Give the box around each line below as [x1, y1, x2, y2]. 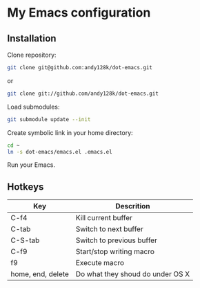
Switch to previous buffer [75, 235, 157, 245]
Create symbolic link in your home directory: [7, 128, 133, 136]
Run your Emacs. [7, 161, 55, 169]
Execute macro [75, 258, 125, 268]
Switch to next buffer [75, 224, 143, 234]
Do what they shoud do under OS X [75, 269, 190, 279]
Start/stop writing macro [75, 247, 155, 257]
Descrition [114, 201, 150, 211]
